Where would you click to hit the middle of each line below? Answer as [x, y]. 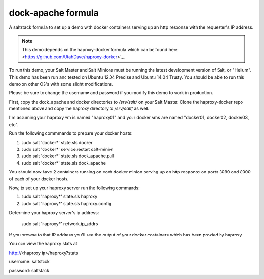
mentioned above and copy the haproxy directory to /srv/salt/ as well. [79, 109]
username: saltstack [29, 262]
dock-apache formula [54, 13]
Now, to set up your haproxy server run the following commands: [74, 188]
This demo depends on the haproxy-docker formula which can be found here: [100, 50]
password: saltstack [29, 271]
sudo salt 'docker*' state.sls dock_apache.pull [68, 156]
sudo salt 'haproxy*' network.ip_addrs [60, 224]
